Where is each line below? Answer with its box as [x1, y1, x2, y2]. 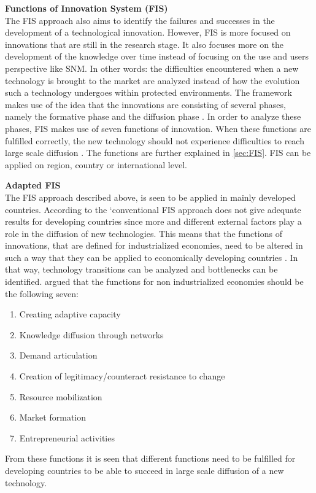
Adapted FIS [5, 179, 61, 192]
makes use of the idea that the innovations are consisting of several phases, [5, 98, 286, 111]
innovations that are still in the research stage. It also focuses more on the [5, 37, 284, 50]
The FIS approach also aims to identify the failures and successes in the [5, 14, 275, 26]
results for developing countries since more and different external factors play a [5, 215, 302, 228]
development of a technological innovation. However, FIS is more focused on [5, 26, 291, 39]
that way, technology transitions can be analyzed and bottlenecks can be [5, 263, 278, 276]
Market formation [19, 411, 87, 424]
